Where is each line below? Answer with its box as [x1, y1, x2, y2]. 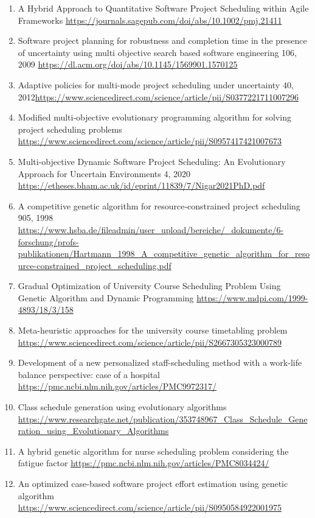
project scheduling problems [18, 122, 122, 135]
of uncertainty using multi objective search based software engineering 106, [18, 46, 297, 58]
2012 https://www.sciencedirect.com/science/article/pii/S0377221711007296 [18, 90, 299, 103]
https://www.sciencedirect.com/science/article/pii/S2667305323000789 [18, 335, 282, 348]
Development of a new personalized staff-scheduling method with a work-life [18, 356, 302, 369]
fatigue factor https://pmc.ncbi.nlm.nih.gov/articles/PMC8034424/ [18, 457, 269, 469]
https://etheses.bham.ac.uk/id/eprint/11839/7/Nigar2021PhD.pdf [18, 179, 265, 192]
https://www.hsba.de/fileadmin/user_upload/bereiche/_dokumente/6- [18, 223, 284, 236]
